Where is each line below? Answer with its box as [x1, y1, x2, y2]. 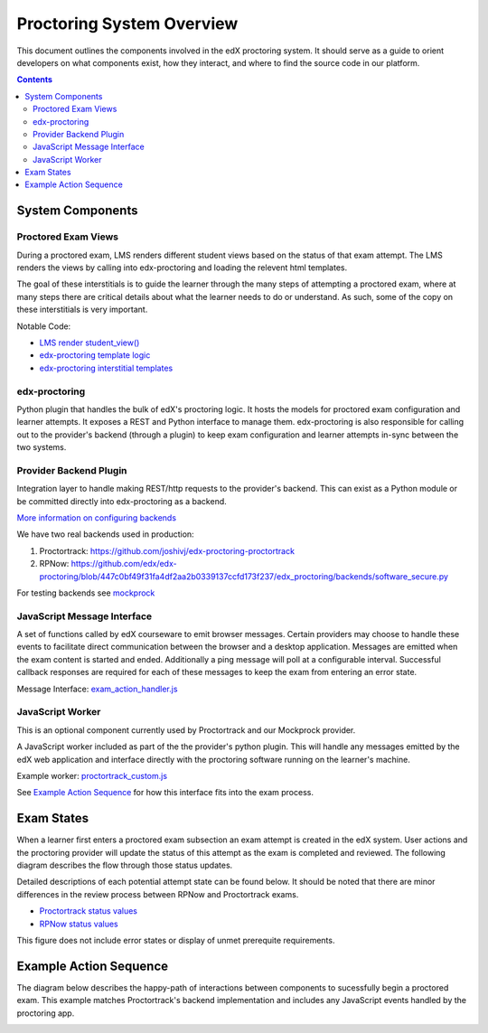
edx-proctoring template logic [39, 350, 151, 361]
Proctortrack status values [39, 906, 137, 916]
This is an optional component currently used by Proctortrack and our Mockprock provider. [16, 724, 356, 736]
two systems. [16, 442, 67, 453]
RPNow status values [39, 918, 119, 929]
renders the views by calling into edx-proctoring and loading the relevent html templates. [16, 262, 348, 273]
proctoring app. [16, 1008, 75, 1019]
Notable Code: [16, 321, 71, 332]
